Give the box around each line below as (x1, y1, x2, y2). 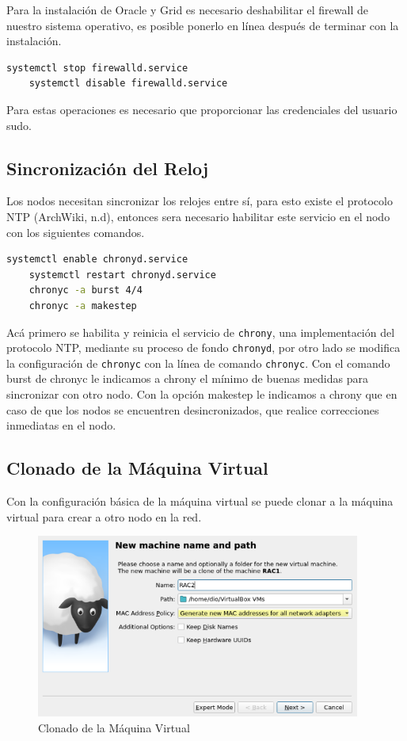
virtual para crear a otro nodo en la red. (6, 508, 202, 525)
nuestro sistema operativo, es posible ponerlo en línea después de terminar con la (6, 17, 399, 33)
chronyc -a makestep (29, 300, 137, 311)
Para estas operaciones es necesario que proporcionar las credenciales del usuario (6, 101, 397, 117)
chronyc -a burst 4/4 (29, 285, 143, 296)
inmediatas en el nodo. (6, 417, 116, 434)
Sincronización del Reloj (6, 155, 209, 180)
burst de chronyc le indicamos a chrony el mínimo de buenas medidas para (6, 370, 369, 387)
